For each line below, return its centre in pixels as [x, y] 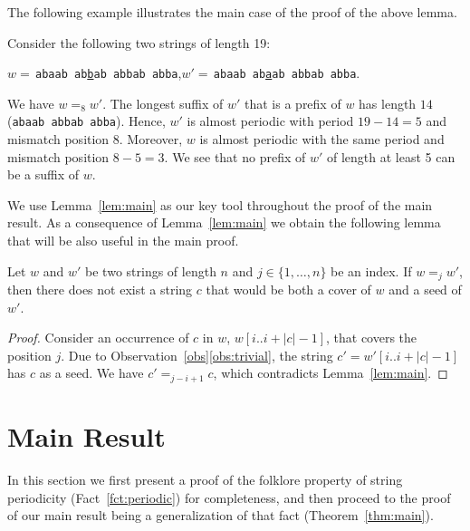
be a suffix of [43, 174]
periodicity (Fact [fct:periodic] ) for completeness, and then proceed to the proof [229, 497]
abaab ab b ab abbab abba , [109, 73]
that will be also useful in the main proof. [123, 241]
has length [388, 103]
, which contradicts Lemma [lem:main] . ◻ [331, 373]
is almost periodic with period [270, 121]
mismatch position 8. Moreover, [95, 139]
